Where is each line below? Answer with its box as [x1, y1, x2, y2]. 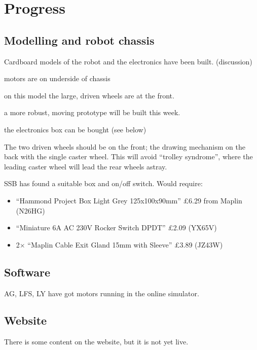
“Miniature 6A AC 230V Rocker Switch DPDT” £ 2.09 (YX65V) [16, 222, 217, 233]
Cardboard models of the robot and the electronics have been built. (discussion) [4, 56, 252, 66]
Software [4, 264, 51, 279]
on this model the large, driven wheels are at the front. [4, 90, 174, 100]
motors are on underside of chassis [4, 73, 111, 84]
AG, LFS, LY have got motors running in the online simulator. [4, 288, 199, 298]
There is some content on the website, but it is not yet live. [4, 336, 189, 347]
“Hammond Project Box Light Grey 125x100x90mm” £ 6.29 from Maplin [16, 195, 242, 205]
